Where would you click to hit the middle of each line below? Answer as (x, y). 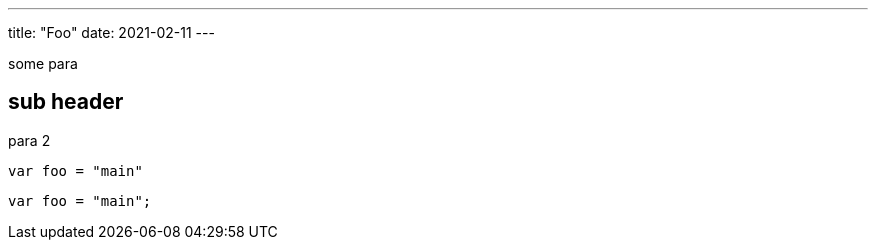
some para (43, 63)
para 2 (29, 140)
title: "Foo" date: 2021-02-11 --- (111, 32)
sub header (66, 102)
